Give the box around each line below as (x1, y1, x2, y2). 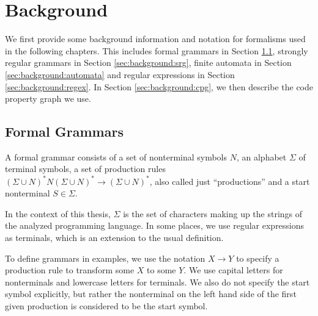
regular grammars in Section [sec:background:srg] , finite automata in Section (5, 56, 292, 69)
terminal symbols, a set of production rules (5, 162, 166, 175)
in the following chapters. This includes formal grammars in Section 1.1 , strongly (5, 44, 308, 57)
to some (147, 264, 176, 276)
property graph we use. (5, 92, 91, 105)
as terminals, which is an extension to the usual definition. (5, 231, 224, 243)
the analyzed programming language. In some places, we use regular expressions (5, 219, 305, 232)
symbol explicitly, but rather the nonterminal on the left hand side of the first (5, 287, 297, 300)
